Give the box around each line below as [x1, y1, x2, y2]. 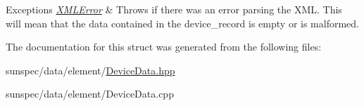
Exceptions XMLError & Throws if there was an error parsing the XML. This [6, 2, 342, 16]
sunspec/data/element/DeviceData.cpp [6, 86, 174, 101]
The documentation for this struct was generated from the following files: [6, 39, 322, 54]
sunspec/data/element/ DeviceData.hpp [6, 62, 175, 77]
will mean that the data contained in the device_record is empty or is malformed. [6, 15, 359, 30]
